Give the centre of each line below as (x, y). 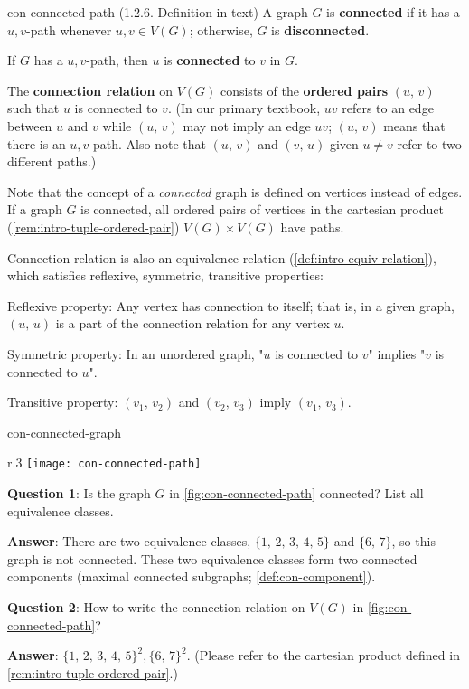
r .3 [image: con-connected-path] (104, 462)
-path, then (117, 60)
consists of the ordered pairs (304, 90)
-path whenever (69, 29)
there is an (37, 143)
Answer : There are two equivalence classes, (129, 541)
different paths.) (52, 161)
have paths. (312, 227)
